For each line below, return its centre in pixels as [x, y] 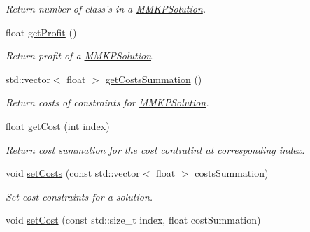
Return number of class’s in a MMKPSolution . [106, 8]
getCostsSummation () [154, 79]
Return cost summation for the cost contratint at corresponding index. [155, 149]
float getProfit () [41, 32]
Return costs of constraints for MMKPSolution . [107, 102]
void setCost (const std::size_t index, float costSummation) [133, 220]
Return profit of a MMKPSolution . [80, 56]
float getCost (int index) [58, 125]
